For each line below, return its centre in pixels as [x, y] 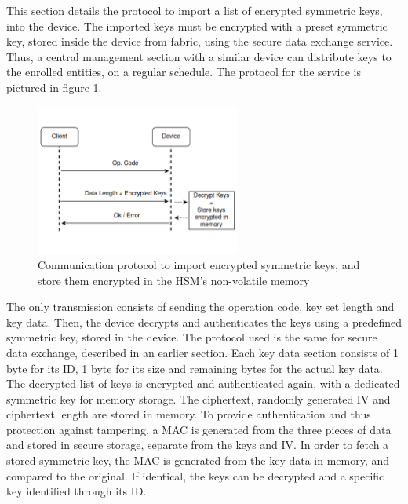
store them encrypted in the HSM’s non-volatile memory [174, 280]
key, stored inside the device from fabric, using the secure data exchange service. [200, 41]
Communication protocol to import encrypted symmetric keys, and [199, 264]
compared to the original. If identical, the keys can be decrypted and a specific [195, 475]
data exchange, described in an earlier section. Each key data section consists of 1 [203, 352]
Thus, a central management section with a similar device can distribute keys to [199, 56]
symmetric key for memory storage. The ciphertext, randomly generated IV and [199, 398]
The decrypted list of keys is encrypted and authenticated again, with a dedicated [203, 383]
